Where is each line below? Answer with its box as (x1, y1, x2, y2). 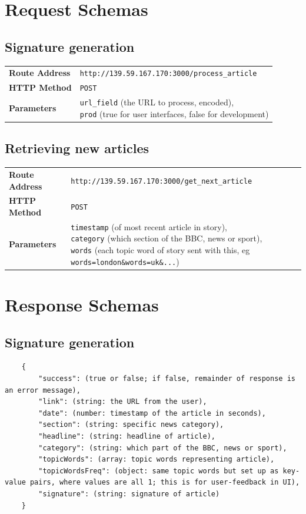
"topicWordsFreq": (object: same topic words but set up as (38, 466, 279, 475)
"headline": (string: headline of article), (38, 432, 215, 441)
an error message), (5, 386, 81, 394)
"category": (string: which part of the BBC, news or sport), (38, 443, 287, 452)
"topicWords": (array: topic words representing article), (38, 455, 275, 464)
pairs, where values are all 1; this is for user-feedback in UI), (29, 478, 300, 487)
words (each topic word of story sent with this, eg (71, 244, 250, 256)
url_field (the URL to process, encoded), (79, 96, 234, 108)
